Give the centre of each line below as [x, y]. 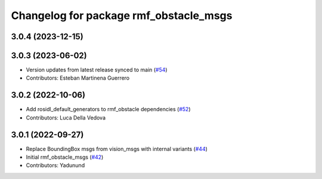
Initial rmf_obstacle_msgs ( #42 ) [65, 157]
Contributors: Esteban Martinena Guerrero [78, 78]
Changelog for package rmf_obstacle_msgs [122, 15]
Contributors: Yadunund [55, 165]
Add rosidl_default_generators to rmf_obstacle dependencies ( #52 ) [108, 109]
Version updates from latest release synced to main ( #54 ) [97, 70]
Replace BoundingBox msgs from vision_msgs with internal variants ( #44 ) [117, 149]
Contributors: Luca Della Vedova [66, 117]
